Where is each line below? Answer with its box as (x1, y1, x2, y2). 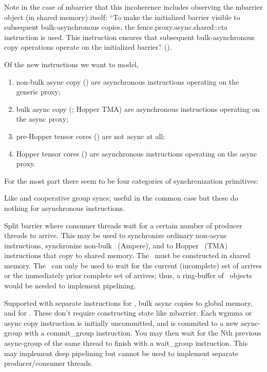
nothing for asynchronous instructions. (4, 202, 125, 213)
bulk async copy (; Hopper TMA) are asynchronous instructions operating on (16, 103, 260, 114)
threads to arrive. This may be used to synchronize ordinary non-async (4, 230, 227, 241)
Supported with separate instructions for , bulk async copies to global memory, (4, 297, 253, 308)
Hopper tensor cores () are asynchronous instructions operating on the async (16, 148, 257, 159)
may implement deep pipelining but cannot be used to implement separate (4, 347, 238, 358)
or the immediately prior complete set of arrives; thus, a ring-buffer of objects (4, 270, 252, 281)
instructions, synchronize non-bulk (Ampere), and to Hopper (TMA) (4, 240, 227, 250)
